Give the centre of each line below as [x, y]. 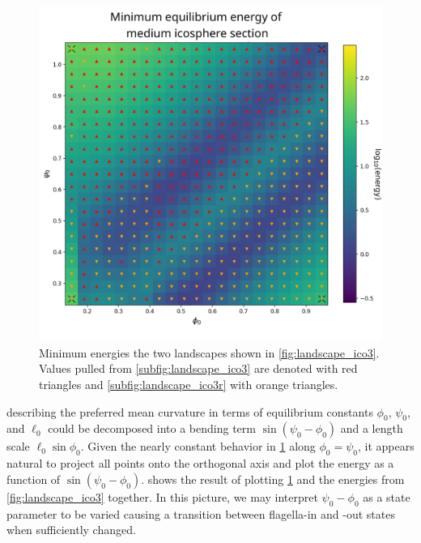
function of [34, 479]
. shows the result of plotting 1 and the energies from [273, 479]
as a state [387, 496]
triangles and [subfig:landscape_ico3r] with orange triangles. [189, 385]
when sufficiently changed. [71, 530]
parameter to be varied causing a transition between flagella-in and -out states [201, 513]
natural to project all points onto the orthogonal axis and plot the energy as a [200, 463]
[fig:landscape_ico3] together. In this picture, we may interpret [162, 496]
